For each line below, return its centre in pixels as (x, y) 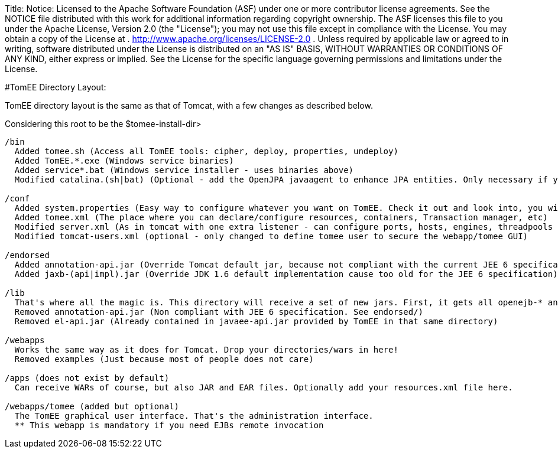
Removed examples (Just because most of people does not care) (164, 359)
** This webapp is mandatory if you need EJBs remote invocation (169, 425)
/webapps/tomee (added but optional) (92, 406)
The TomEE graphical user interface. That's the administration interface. (194, 416)
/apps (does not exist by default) (87, 378)
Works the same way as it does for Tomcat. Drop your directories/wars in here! (206, 350)
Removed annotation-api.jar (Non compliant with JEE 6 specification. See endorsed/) (219, 312)
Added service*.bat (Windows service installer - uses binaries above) (184, 170)
